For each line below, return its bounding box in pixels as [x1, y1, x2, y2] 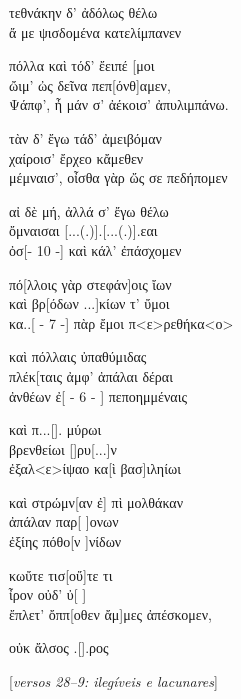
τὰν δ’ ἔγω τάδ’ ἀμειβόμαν [9, 127, 162, 148]
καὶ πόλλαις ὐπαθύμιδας [9, 346, 147, 367]
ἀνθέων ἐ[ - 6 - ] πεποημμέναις [9, 385, 187, 406]
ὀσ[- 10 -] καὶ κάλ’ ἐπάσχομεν [9, 239, 182, 260]
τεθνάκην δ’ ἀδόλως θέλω [9, 2, 158, 22]
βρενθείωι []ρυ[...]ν [9, 438, 117, 459]
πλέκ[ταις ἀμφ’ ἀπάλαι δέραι [9, 365, 173, 386]
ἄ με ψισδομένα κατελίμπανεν [9, 21, 182, 42]
